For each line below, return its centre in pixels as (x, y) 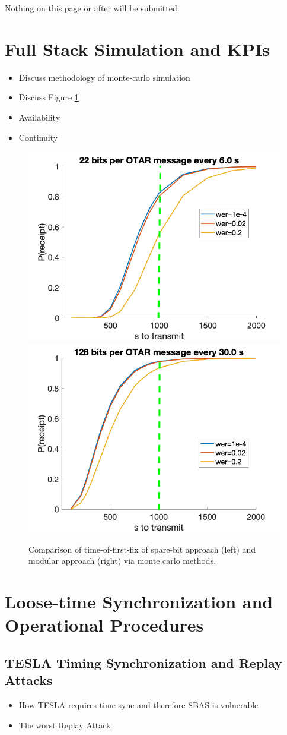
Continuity (38, 137)
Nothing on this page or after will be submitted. (92, 8)
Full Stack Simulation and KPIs (137, 48)
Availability (39, 117)
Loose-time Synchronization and (139, 601)
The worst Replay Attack (65, 725)
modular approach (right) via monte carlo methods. (122, 561)
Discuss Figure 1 (49, 97)
